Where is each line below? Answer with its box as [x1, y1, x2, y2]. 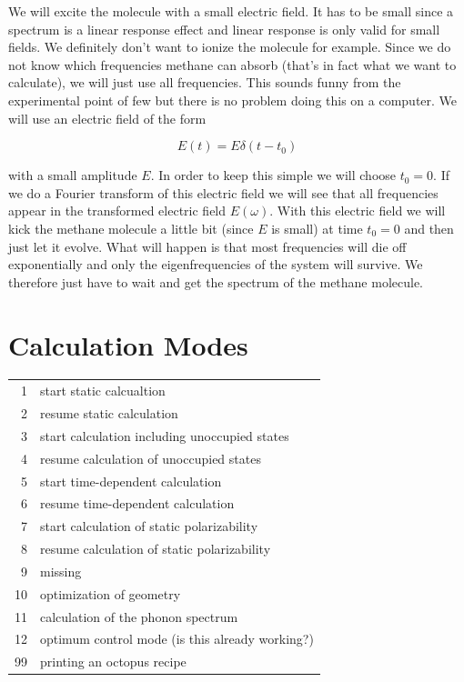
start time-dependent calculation [40, 471, 222, 490]
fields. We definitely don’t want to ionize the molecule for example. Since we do [8, 37, 451, 56]
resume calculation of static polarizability [40, 539, 271, 558]
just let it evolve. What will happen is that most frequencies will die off [8, 236, 407, 256]
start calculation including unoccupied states [40, 426, 289, 445]
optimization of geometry [40, 584, 181, 603]
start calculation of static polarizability [40, 517, 258, 536]
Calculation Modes [8, 326, 248, 363]
